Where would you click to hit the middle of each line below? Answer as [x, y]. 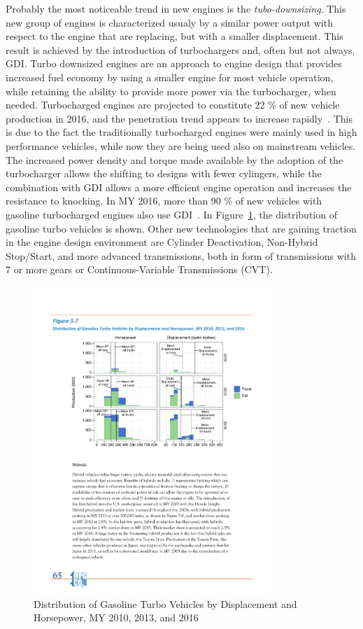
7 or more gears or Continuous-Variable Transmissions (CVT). [139, 269]
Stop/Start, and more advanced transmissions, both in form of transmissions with [181, 255]
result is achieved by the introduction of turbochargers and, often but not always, [180, 49]
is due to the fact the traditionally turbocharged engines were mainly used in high [181, 132]
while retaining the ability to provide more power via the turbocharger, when [171, 91]
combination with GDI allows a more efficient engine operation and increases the [179, 187]
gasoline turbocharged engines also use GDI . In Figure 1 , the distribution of [171, 214]
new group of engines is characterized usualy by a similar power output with [169, 22]
